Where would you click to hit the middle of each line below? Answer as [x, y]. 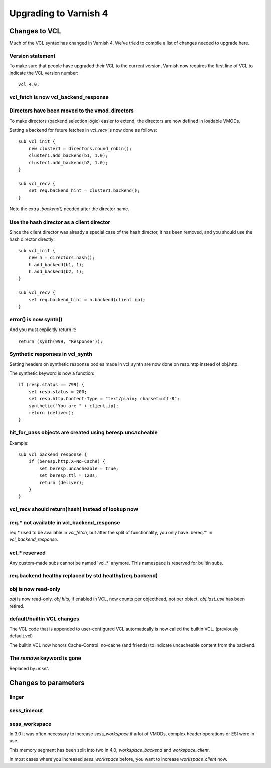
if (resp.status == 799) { [51, 385]
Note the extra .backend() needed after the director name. [70, 209]
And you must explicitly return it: [43, 330]
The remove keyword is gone [45, 658]
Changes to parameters [47, 682]
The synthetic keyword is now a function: [52, 373]
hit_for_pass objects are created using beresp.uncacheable [83, 433]
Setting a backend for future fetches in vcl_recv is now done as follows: [83, 130]
